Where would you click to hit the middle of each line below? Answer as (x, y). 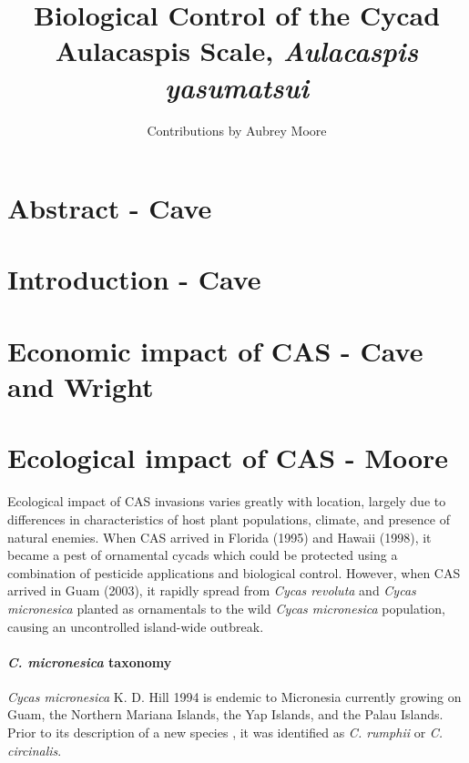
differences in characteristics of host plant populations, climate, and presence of (229, 519)
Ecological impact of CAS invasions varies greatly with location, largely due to (227, 501)
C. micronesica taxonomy (90, 661)
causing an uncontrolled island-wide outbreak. (136, 626)
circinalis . (35, 750)
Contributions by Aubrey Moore (237, 130)
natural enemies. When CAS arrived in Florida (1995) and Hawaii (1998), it (219, 537)
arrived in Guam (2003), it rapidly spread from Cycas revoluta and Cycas (212, 590)
